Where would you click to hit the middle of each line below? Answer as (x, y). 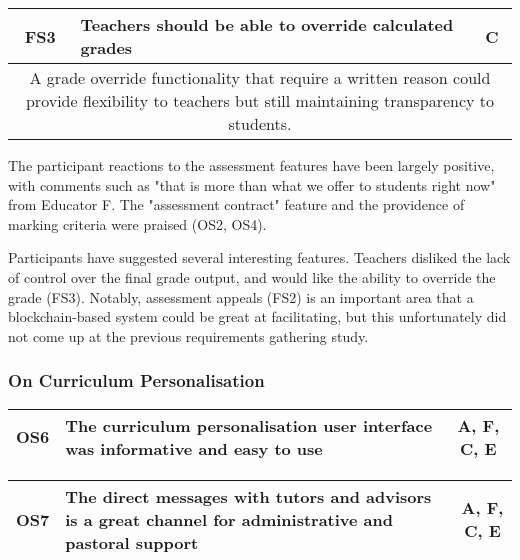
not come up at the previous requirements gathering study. (188, 335)
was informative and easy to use (194, 448)
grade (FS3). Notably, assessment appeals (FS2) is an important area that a (241, 296)
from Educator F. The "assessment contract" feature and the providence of (236, 204)
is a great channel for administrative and (229, 519)
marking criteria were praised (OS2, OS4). (137, 223)
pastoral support (132, 542)
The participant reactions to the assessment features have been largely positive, (251, 165)
